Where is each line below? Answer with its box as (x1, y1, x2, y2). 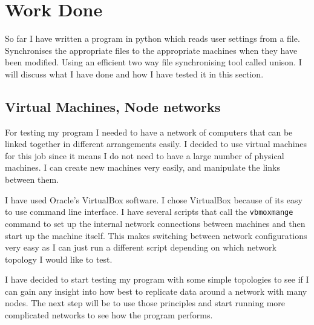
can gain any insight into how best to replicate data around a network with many (5, 284, 307, 297)
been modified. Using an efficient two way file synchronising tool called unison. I (5, 56, 302, 68)
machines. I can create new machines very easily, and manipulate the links (5, 161, 280, 174)
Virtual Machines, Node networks (5, 97, 221, 116)
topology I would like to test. (5, 252, 113, 265)
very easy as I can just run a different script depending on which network (5, 241, 276, 254)
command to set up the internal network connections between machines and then (5, 217, 306, 229)
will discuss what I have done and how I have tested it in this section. (5, 67, 264, 80)
